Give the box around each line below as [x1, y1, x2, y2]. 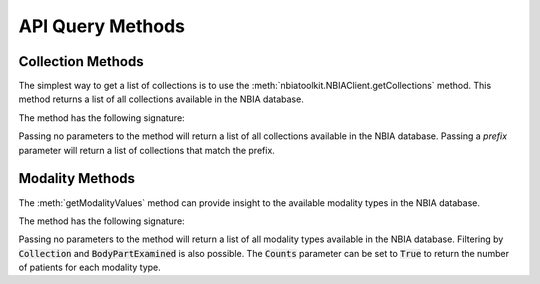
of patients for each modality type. [18, 261, 162, 274]
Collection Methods [18, 53, 144, 70]
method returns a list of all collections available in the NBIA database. [18, 93, 304, 105]
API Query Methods [18, 15, 185, 37]
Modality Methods [18, 170, 135, 187]
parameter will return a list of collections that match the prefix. [18, 144, 275, 156]
